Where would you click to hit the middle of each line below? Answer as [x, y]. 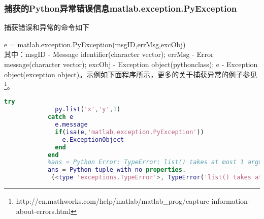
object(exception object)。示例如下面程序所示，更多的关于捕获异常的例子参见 [131, 74]
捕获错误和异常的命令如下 [47, 27]
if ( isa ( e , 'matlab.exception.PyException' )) [129, 132]
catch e [60, 117]
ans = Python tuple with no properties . [117, 170]
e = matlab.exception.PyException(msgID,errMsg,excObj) [95, 44]
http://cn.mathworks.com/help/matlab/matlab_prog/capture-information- [133, 201]
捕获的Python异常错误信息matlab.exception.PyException [121, 8]
